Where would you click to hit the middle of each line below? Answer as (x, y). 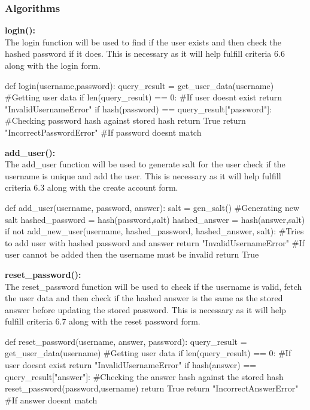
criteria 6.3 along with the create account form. (92, 187)
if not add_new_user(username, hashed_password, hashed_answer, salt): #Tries (154, 231)
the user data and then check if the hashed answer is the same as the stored (144, 298)
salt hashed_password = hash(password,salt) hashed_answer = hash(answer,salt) (155, 219)
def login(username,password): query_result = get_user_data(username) (139, 85)
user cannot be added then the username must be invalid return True (132, 254)
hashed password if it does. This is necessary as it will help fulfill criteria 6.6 (145, 53)
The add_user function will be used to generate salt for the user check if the (145, 164)
